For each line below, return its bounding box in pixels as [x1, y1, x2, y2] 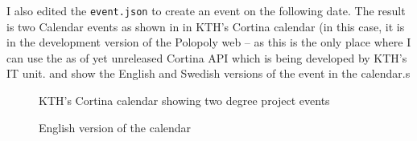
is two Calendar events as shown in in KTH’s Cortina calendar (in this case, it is [6, 18, 405, 34]
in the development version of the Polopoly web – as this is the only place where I [6, 34, 411, 50]
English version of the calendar [39, 119, 192, 135]
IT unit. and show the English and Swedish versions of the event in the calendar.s [6, 65, 411, 82]
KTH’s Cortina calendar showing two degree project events [39, 92, 330, 109]
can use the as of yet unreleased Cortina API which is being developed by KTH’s [6, 49, 407, 66]
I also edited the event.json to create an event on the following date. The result [6, 2, 406, 18]
